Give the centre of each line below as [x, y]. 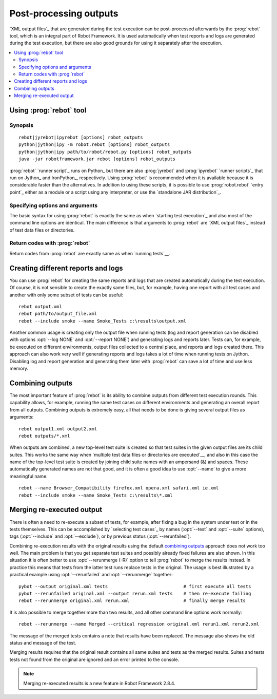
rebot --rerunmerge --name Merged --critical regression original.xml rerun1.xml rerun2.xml [139, 624]
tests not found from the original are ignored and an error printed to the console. [94, 659]
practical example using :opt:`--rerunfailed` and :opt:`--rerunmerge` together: [91, 575]
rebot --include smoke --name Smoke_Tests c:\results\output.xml [103, 321]
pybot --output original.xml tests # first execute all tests [135, 586]
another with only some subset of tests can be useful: [66, 295]
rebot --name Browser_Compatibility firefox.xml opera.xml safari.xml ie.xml [119, 488]
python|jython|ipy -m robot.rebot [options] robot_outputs [94, 145]
